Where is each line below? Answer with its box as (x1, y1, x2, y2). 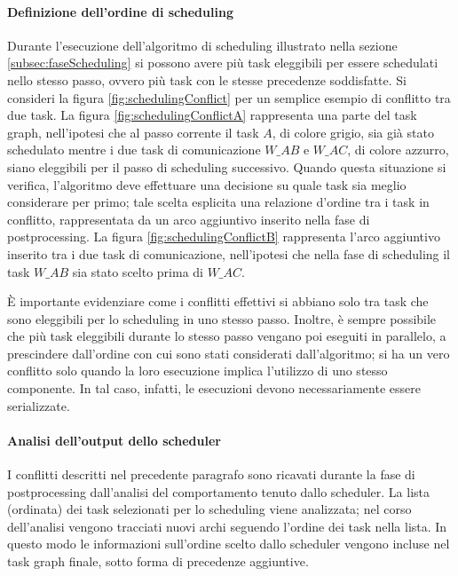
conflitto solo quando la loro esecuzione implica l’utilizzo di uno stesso (7, 361, 388, 380)
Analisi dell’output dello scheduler (7, 430, 221, 449)
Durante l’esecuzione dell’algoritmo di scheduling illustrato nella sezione (7, 36, 398, 54)
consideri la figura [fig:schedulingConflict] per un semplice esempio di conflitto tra (7, 88, 451, 107)
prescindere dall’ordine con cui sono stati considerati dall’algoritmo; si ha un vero (7, 343, 450, 362)
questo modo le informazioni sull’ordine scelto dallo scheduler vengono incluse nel (7, 534, 450, 553)
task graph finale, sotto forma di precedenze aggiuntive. (7, 552, 309, 571)
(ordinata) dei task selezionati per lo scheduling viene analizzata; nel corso (7, 500, 412, 518)
